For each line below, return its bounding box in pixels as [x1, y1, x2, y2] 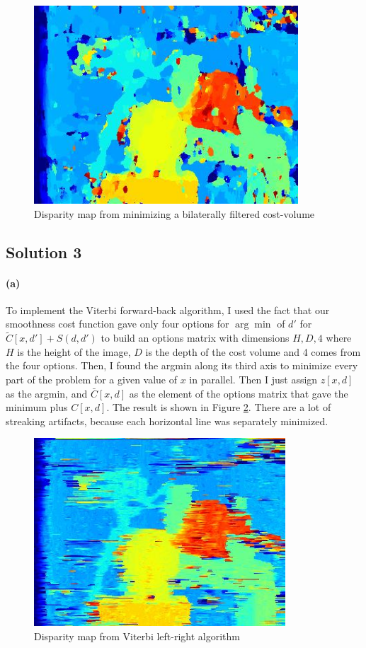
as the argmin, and [6, 386, 88, 400]
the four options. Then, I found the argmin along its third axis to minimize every [6, 358, 358, 373]
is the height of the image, [17, 344, 131, 359]
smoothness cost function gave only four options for [6, 316, 229, 331]
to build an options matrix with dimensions [101, 330, 290, 345]
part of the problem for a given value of [6, 371, 178, 386]
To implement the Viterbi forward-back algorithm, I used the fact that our [6, 302, 330, 317]
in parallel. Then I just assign [189, 371, 318, 386]
